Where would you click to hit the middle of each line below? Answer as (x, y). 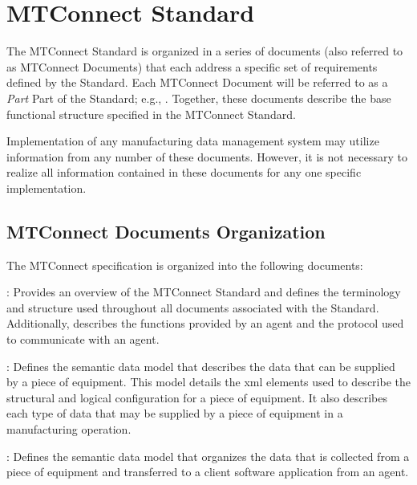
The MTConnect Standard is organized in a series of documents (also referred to (205, 51)
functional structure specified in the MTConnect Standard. (151, 114)
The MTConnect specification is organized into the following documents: (185, 265)
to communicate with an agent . (83, 339)
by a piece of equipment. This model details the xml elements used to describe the (208, 382)
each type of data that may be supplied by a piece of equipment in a (175, 413)
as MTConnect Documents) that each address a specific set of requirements (192, 66)
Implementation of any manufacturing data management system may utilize (193, 141)
